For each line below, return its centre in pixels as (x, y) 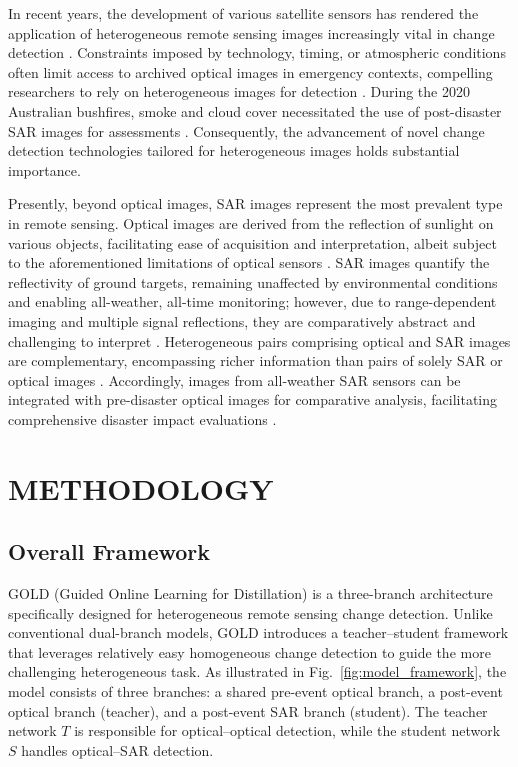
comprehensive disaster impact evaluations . (142, 418)
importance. (44, 169)
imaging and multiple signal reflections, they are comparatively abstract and (242, 320)
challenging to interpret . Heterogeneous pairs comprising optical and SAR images (259, 340)
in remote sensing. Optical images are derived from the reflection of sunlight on (251, 222)
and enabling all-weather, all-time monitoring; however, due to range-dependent (252, 301)
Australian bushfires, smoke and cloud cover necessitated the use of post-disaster (255, 110)
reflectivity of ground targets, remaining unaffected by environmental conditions (253, 281)
